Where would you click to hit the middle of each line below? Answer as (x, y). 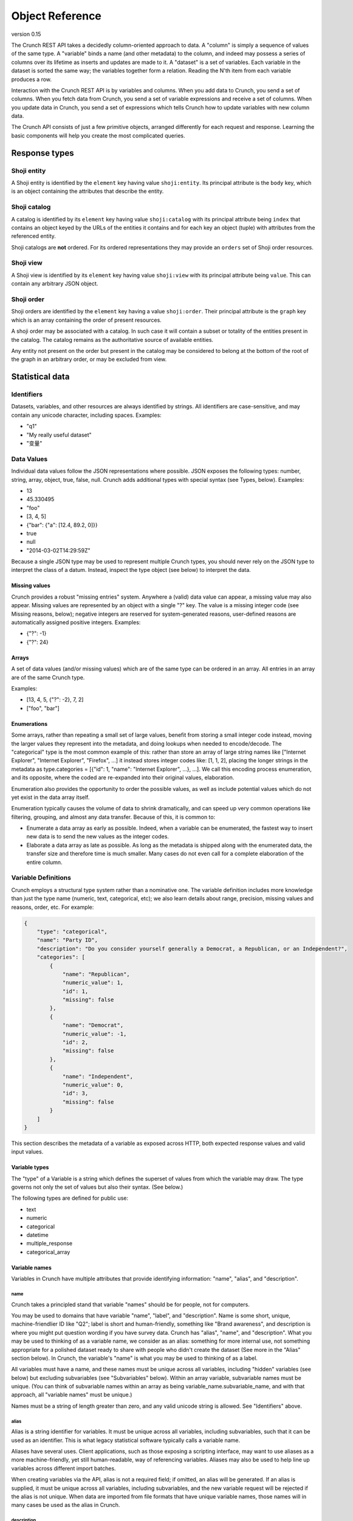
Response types (43, 153)
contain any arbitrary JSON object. (55, 284)
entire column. (45, 862)
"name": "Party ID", (67, 940)
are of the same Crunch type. (48, 677)
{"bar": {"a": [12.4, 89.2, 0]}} (62, 525)
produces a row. (31, 79)
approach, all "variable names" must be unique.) (72, 1395)
